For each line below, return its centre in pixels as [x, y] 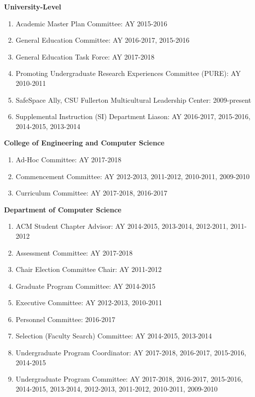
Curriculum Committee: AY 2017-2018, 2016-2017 [92, 193]
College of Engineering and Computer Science [84, 143]
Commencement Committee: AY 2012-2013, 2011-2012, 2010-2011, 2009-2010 [133, 176]
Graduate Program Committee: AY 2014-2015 [86, 286]
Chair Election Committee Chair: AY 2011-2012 [89, 269]
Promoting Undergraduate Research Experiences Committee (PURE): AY [128, 73]
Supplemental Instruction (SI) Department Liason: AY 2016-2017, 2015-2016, [133, 116]
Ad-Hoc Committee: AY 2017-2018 [68, 159]
